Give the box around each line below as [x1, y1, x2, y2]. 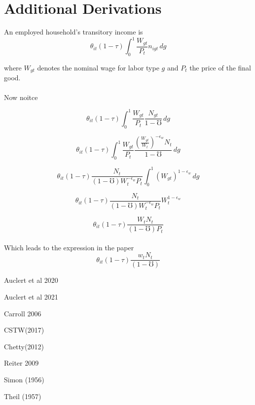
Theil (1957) [4, 391, 41, 401]
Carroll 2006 [4, 308, 41, 318]
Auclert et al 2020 [4, 275, 58, 285]
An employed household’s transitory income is [4, 27, 143, 37]
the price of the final [189, 63, 252, 73]
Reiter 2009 [4, 358, 39, 368]
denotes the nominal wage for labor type [37, 63, 159, 73]
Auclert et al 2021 [4, 292, 58, 302]
